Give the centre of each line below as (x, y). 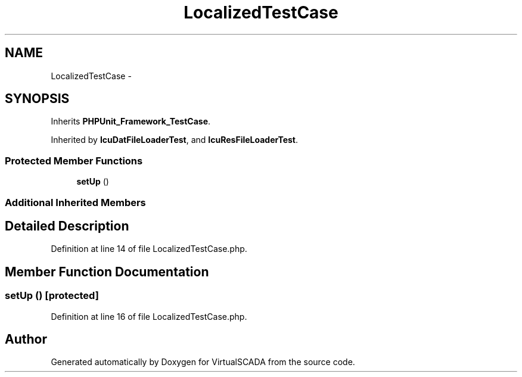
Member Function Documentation (107, 272)
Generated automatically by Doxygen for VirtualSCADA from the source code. (203, 362)
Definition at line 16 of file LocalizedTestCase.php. (149, 316)
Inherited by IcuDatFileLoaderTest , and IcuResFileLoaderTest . (175, 140)
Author (26, 339)
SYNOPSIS (37, 99)
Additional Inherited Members (75, 202)
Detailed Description (67, 226)
